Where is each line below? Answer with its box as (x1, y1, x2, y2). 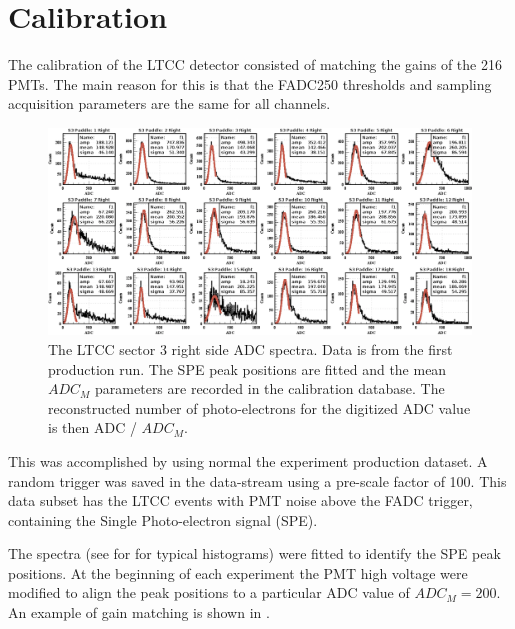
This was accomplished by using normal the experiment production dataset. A (8, 450, 488, 471)
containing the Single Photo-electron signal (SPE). (8, 509, 318, 530)
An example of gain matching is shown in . (8, 602, 270, 623)
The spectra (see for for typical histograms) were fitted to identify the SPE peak (8, 543, 501, 564)
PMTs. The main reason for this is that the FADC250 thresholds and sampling (8, 73, 492, 94)
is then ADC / (48, 417, 137, 438)
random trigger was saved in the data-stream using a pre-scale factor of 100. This (8, 470, 507, 491)
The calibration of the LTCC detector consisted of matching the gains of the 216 (8, 54, 502, 75)
